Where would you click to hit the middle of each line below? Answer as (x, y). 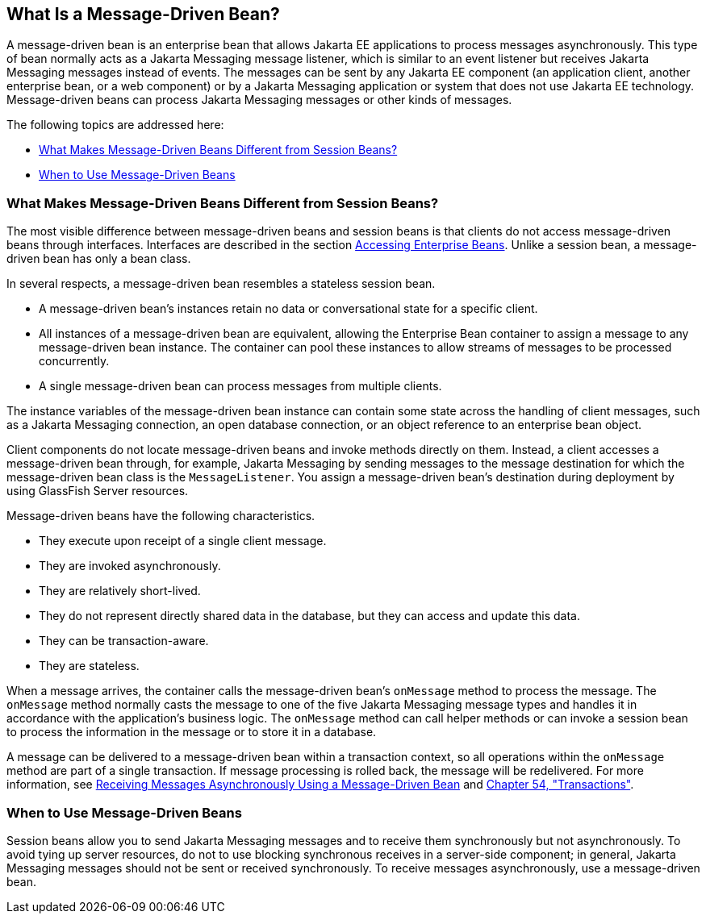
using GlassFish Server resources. (98, 491)
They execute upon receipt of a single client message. (183, 541)
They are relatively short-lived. (120, 591)
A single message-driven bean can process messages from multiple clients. (240, 386)
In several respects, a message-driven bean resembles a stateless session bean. (221, 284)
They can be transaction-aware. (124, 641)
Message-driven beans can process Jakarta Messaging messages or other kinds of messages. (259, 100)
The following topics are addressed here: (115, 125)
